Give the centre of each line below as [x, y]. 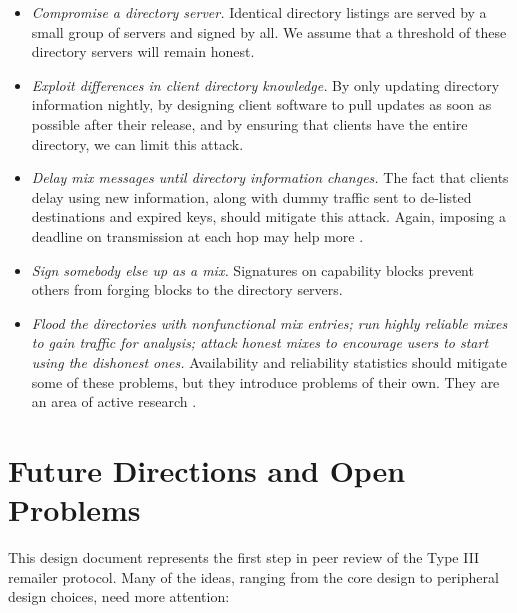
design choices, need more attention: [119, 596]
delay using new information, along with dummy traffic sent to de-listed [251, 196]
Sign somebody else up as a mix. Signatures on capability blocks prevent [252, 269]
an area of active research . [114, 401]
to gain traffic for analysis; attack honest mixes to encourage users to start [260, 342]
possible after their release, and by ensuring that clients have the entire [249, 123]
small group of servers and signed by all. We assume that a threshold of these [269, 31]
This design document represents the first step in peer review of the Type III [244, 557]
